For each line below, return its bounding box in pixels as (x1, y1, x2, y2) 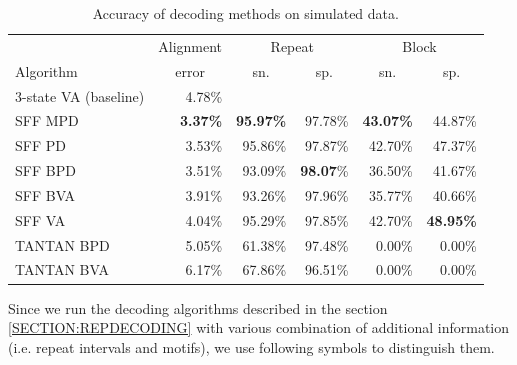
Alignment (158, 35, 223, 56)
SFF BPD (15, 160, 76, 181)
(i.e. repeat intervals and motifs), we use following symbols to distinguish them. (8, 336, 495, 357)
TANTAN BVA (15, 259, 109, 280)
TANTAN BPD (15, 234, 110, 255)
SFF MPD (15, 110, 79, 131)
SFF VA (15, 209, 66, 230)
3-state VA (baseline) (15, 85, 145, 106)
